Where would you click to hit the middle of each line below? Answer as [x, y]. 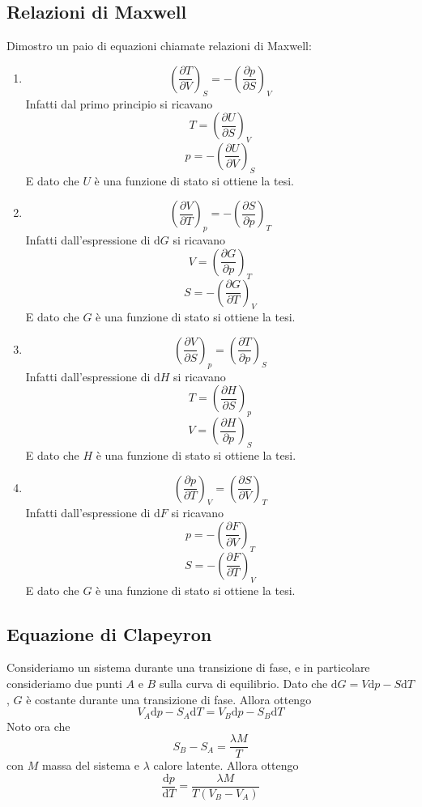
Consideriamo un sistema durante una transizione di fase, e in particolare [188, 667]
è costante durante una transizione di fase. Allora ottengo [169, 699]
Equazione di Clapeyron [109, 633]
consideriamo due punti [64, 683]
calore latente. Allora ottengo [226, 765]
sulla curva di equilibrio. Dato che [243, 683]
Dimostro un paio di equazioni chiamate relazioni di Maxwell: [159, 46]
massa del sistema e [90, 765]
